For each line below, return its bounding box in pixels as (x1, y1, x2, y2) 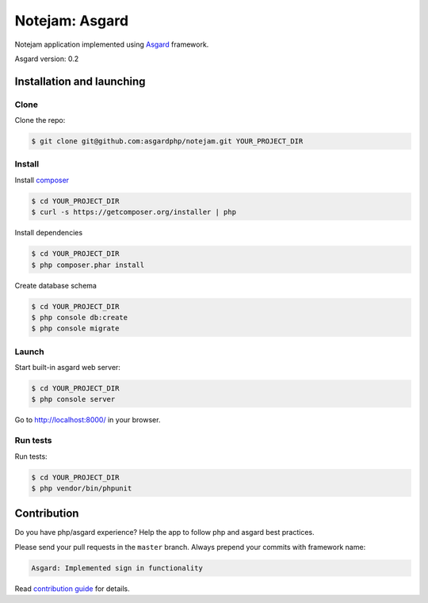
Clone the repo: (14, 116, 66, 125)
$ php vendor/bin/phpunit (31, 483, 132, 493)
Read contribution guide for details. (14, 583, 130, 593)
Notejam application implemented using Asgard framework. (14, 40, 209, 49)
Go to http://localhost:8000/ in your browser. (14, 415, 161, 425)
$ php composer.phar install (31, 260, 145, 269)
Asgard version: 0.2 (14, 54, 79, 63)
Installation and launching (14, 74, 146, 88)
